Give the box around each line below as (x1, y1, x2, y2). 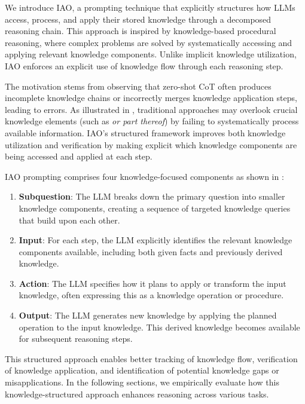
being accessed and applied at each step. (5, 150, 152, 163)
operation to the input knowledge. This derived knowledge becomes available (19, 320, 300, 333)
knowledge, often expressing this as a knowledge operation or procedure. (19, 289, 284, 301)
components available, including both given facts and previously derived (19, 245, 283, 258)
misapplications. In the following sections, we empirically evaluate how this (5, 376, 279, 388)
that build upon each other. (19, 213, 120, 226)
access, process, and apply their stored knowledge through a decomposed (5, 13, 272, 25)
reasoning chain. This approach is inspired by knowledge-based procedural (5, 25, 276, 37)
